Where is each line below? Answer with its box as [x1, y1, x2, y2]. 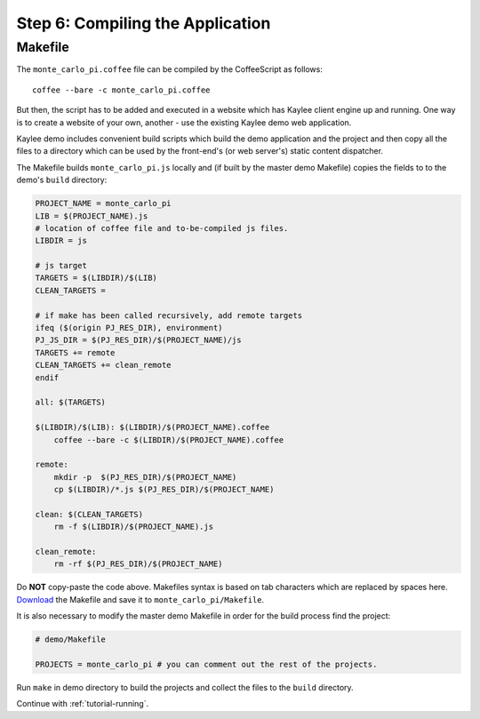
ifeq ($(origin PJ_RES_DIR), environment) [35, 323, 223, 333]
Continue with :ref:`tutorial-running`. [16, 699, 149, 709]
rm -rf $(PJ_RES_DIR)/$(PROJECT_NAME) [53, 559, 223, 569]
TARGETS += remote [35, 348, 116, 357]
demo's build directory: [16, 174, 108, 186]
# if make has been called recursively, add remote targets [35, 310, 303, 320]
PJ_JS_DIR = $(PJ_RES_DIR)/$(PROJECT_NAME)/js [35, 335, 242, 346]
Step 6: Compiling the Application [16, 13, 271, 33]
